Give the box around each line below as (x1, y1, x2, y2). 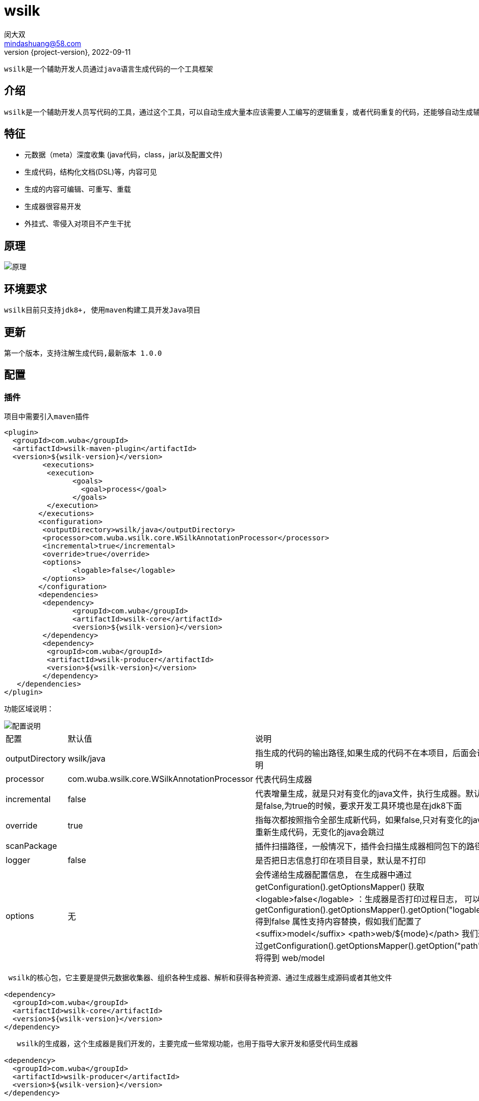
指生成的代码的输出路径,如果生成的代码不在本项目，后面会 (255, 748, 477, 759)
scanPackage (6, 841, 57, 851)
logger (6, 855, 30, 866)
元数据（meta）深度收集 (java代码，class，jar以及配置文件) (24, 150, 223, 159)
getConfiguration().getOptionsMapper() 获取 (255, 882, 425, 892)
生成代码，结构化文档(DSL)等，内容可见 (24, 167, 157, 177)
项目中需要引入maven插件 (4, 412, 90, 421)
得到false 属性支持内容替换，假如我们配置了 (255, 916, 422, 927)
